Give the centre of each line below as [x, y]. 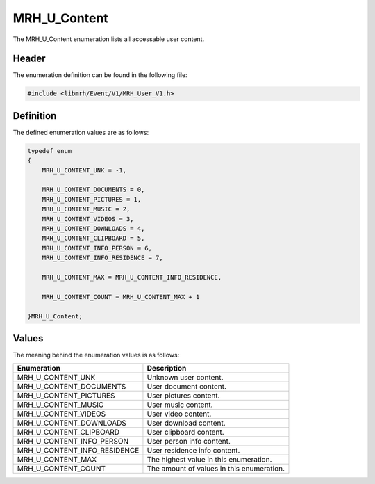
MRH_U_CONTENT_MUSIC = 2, [86, 209]
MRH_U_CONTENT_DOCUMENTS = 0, [93, 190]
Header [29, 59]
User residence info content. [193, 451]
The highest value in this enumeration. [209, 460]
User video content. [179, 414]
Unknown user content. [185, 378]
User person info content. [189, 442]
